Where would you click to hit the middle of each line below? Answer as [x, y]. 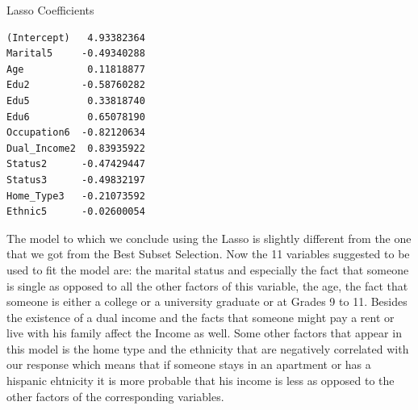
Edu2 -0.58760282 [76, 85]
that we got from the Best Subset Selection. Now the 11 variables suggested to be [208, 254]
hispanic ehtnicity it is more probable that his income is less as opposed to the [201, 381]
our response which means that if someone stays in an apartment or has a [189, 364]
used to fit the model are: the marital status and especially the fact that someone [208, 269]
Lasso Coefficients [50, 10]
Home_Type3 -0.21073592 [76, 196]
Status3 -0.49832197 [76, 180]
